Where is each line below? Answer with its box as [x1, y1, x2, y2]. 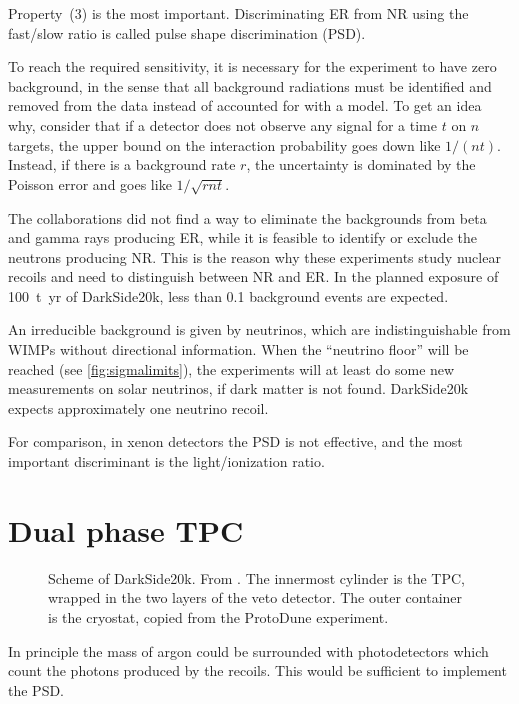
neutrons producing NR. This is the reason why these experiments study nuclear [8, 246, 501, 267]
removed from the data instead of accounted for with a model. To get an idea [8, 95, 482, 116]
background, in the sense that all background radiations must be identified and [8, 75, 492, 96]
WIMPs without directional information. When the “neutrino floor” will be [8, 339, 469, 360]
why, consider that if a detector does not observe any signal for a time [8, 114, 438, 135]
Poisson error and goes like [8, 173, 172, 194]
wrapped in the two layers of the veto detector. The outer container [48, 587, 463, 608]
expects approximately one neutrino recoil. [8, 397, 269, 418]
